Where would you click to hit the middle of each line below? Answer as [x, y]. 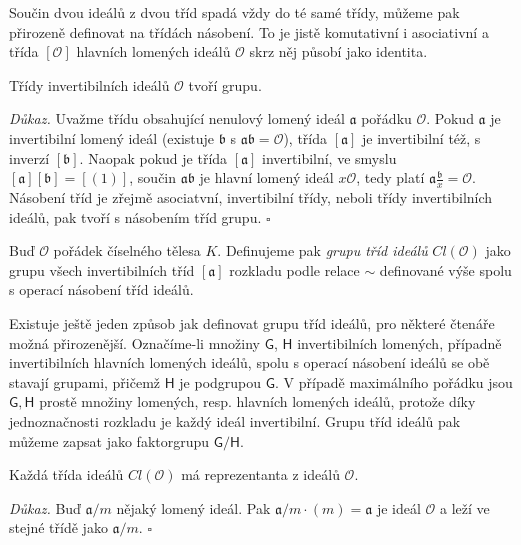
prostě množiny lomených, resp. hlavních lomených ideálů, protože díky [257, 401]
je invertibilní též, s [421, 137]
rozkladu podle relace [294, 269]
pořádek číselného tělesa [127, 250]
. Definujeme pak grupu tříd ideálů [322, 250]
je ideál [398, 507]
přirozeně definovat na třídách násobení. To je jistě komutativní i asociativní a [249, 31]
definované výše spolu [445, 269]
